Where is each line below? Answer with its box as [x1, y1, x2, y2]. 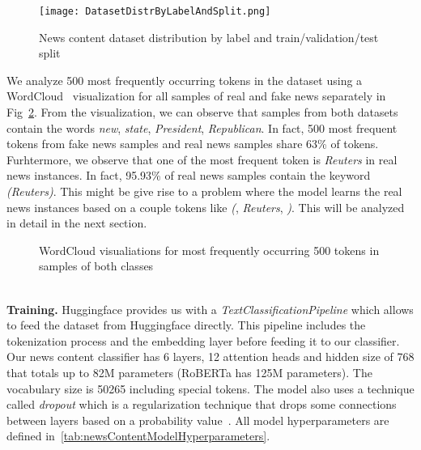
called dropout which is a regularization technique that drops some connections [6, 396, 397, 413]
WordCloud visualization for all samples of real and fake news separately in [6, 87, 386, 104]
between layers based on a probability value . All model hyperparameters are [6, 411, 389, 428]
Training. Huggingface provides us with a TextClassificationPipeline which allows [6, 300, 414, 317]
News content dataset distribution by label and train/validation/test [39, 28, 379, 45]
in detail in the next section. [6, 214, 147, 231]
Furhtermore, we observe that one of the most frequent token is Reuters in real [6, 151, 398, 168]
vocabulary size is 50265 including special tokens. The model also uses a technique [6, 380, 415, 397]
